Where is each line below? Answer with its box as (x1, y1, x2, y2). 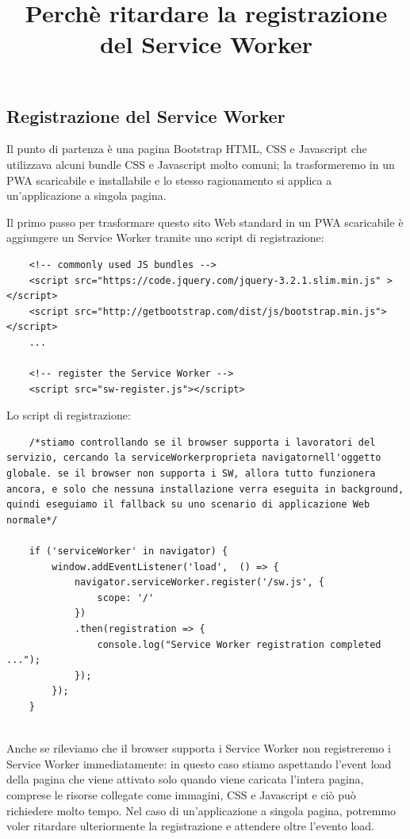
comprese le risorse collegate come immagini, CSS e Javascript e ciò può (6, 786, 356, 803)
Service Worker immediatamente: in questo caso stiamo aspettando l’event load (6, 755, 392, 772)
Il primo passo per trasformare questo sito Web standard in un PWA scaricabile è (6, 213, 404, 230)
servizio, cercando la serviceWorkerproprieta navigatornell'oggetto (6, 452, 381, 464)
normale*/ (6, 514, 58, 526)
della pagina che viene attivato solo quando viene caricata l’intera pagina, (6, 771, 364, 787)
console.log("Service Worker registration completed (97, 638, 381, 650)
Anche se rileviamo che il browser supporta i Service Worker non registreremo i (6, 740, 391, 757)
